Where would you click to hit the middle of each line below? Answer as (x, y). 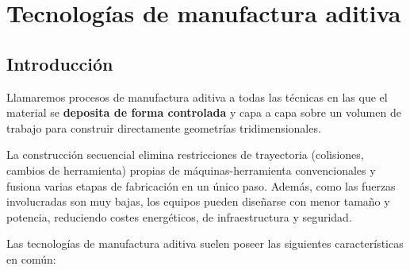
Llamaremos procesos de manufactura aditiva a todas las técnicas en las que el (197, 96)
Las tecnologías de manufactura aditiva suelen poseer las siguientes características (205, 243)
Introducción (60, 63)
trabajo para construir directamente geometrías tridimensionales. (164, 127)
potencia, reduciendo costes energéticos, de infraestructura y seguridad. (179, 216)
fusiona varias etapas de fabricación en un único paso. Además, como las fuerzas (201, 185)
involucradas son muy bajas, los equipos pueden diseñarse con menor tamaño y (198, 201)
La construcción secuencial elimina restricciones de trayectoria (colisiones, (185, 154)
